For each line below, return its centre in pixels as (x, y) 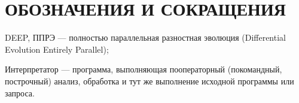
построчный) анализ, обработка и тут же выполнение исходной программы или (149, 81)
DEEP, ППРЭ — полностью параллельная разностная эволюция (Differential (145, 37)
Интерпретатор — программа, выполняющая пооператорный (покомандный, (144, 69)
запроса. (20, 93)
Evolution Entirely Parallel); (57, 49)
